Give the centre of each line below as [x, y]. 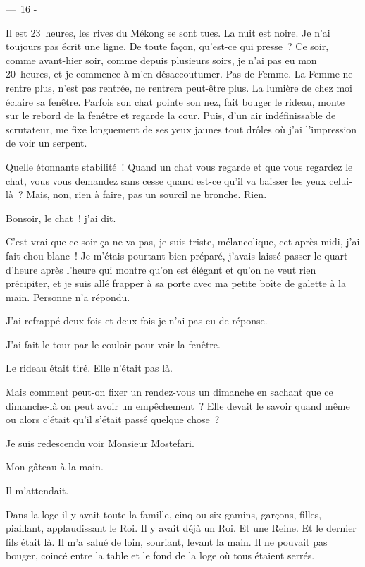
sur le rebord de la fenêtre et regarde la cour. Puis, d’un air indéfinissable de [171, 115]
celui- [341, 180]
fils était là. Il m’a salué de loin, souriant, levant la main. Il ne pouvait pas [167, 541]
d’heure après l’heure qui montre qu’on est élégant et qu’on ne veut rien [161, 269]
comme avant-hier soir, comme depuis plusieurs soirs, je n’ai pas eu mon [161, 60]
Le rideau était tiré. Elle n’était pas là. [89, 368]
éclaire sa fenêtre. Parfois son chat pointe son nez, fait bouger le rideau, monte [175, 101]
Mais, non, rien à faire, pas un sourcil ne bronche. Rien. [147, 194]
